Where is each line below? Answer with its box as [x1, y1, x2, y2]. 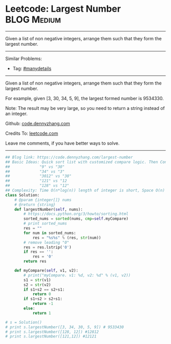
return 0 [32, 292, 51, 297]
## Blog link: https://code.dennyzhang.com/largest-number [5, 155, 133, 160]
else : [23, 306, 36, 311]
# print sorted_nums [23, 221, 67, 226]
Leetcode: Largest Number [5, 3, 121, 15]
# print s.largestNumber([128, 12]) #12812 [5, 329, 99, 334]
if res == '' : [23, 249, 53, 254]
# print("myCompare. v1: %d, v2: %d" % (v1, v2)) [23, 273, 131, 278]
